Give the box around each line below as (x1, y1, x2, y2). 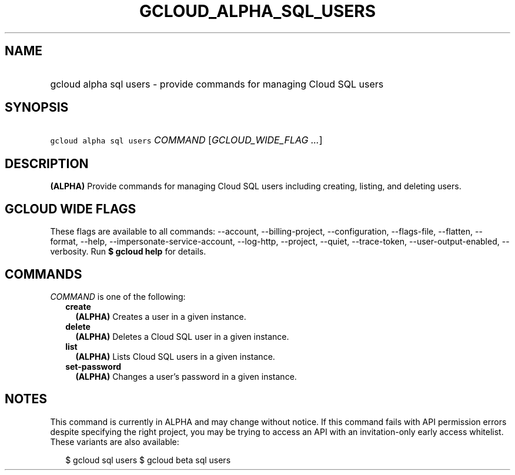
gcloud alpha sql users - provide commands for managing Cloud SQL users (50, 78, 384, 90)
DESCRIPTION (5, 156, 89, 171)
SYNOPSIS (5, 100, 69, 115)
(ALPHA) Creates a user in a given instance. (75, 311, 246, 322)
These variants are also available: (50, 436, 179, 447)
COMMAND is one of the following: (50, 291, 186, 302)
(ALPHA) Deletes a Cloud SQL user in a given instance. (75, 331, 289, 342)
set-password (65, 361, 122, 372)
